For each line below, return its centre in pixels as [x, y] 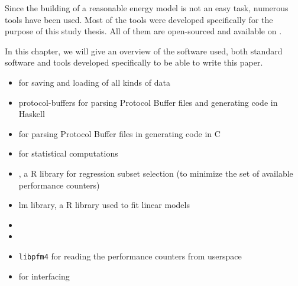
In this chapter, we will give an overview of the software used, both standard [144, 51]
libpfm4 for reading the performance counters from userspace [130, 256]
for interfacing [44, 276]
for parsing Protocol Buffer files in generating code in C [119, 133]
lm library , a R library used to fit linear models [104, 205]
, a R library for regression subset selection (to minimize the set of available [156, 173]
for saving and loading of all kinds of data [94, 82]
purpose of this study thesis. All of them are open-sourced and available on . [143, 31]
